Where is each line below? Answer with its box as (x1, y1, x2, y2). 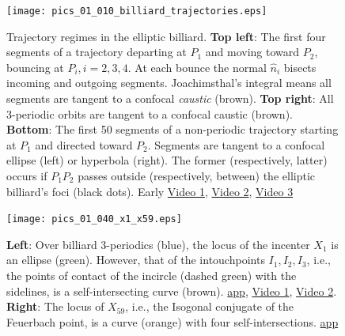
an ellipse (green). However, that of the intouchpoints (6, 251, 265, 268)
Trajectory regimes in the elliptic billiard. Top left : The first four (6, 28, 326, 44)
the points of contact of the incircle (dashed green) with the (6, 267, 297, 284)
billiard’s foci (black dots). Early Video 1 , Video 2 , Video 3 (6, 183, 294, 199)
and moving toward (205, 43, 300, 60)
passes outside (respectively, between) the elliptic (78, 168, 315, 183)
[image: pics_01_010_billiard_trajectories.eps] (6, 6, 267, 17)
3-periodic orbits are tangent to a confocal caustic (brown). (6, 105, 293, 122)
